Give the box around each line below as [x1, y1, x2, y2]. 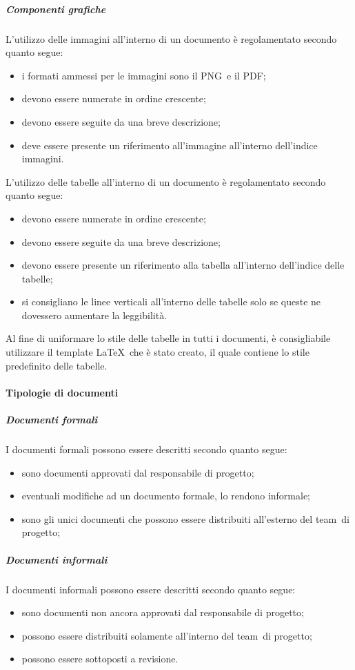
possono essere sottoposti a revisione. [21, 651, 179, 666]
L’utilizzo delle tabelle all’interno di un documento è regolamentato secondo [6, 174, 326, 189]
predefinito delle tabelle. [6, 358, 108, 372]
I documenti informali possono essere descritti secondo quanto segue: [6, 582, 296, 596]
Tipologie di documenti [6, 385, 119, 399]
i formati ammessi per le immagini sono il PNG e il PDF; [21, 68, 266, 82]
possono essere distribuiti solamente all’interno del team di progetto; [21, 628, 312, 642]
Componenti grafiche [6, 1, 106, 16]
